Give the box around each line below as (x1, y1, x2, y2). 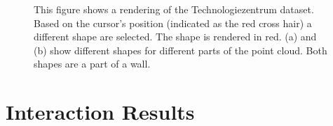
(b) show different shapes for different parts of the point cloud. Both (34, 42, 327, 57)
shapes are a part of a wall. (34, 56, 151, 71)
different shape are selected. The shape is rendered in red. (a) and (34, 29, 317, 44)
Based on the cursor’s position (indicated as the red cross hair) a (34, 15, 312, 30)
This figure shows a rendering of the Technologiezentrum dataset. (34, 2, 314, 16)
